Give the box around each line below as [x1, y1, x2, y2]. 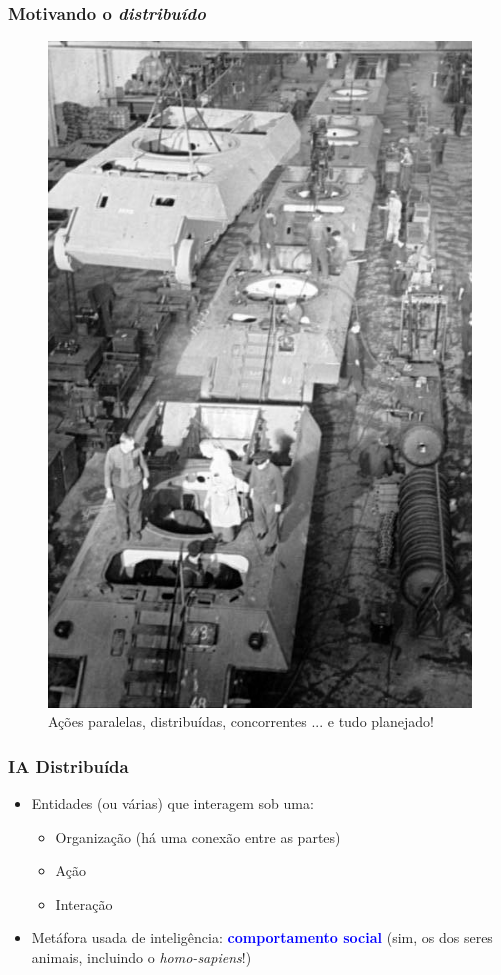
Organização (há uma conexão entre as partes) [55, 826, 341, 847]
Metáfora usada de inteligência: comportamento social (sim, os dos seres [31, 927, 493, 948]
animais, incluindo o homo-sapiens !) [31, 946, 252, 967]
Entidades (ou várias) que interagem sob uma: [31, 793, 314, 814]
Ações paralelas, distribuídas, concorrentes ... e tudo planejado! [48, 711, 434, 732]
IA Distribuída [8, 753, 129, 778]
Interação [55, 893, 113, 914]
